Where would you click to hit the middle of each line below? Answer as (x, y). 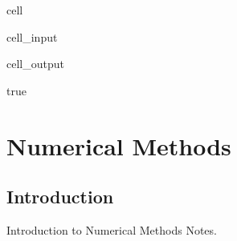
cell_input (32, 36)
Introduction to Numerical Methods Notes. (112, 229)
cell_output (35, 64)
